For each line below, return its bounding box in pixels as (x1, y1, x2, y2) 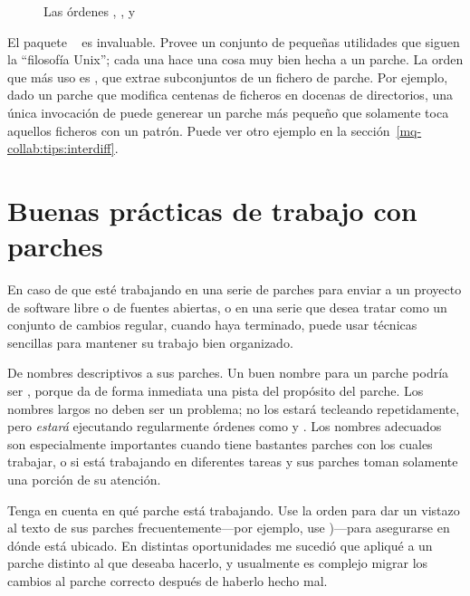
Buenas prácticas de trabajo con (7, 191, 417, 228)
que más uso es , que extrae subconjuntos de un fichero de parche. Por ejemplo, (7, 67, 448, 86)
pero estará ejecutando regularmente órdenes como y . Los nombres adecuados (7, 417, 442, 436)
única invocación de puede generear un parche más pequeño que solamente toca (7, 102, 449, 121)
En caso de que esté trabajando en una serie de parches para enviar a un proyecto (7, 280, 462, 299)
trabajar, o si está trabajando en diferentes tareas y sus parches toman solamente (7, 452, 458, 471)
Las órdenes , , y (43, 2, 136, 20)
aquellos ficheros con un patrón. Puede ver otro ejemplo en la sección (7, 120, 390, 139)
